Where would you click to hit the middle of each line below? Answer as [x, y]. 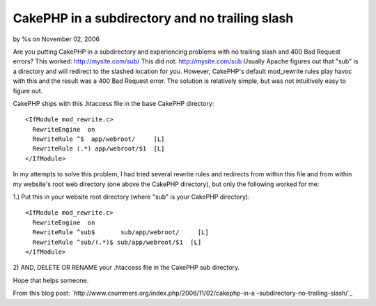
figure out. [28, 91]
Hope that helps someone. [51, 280]
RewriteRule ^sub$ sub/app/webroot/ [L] [120, 232]
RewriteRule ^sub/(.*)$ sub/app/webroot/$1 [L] [117, 242]
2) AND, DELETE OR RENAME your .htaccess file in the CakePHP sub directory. [126, 268]
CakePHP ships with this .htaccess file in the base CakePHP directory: [113, 103]
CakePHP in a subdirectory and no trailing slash [153, 18]
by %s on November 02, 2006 [56, 39]
